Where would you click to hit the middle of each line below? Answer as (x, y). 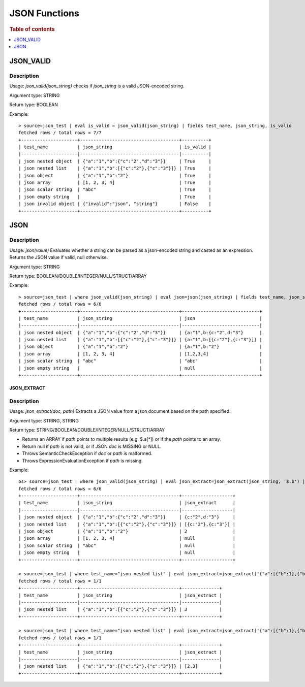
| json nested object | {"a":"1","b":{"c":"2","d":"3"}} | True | (115, 161)
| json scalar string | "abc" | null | (127, 545)
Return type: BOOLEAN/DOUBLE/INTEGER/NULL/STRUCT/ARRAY (78, 276)
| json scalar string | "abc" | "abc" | (141, 361)
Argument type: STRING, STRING (44, 420)
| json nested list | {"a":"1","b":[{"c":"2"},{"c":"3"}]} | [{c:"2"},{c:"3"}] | (127, 524)
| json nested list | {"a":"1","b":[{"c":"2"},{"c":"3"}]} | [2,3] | (120, 666)
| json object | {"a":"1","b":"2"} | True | (115, 175)
